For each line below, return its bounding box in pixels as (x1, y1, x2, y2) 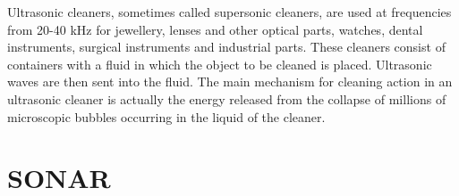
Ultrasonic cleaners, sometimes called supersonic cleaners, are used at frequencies (7, 3, 452, 20)
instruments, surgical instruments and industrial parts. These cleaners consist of (7, 37, 446, 56)
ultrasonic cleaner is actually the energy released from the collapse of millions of (7, 89, 446, 108)
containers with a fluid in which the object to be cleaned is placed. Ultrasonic (7, 54, 432, 73)
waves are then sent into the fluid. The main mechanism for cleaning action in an (7, 72, 453, 91)
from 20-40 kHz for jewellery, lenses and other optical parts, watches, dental (7, 20, 423, 38)
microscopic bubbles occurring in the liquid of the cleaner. (7, 107, 326, 126)
